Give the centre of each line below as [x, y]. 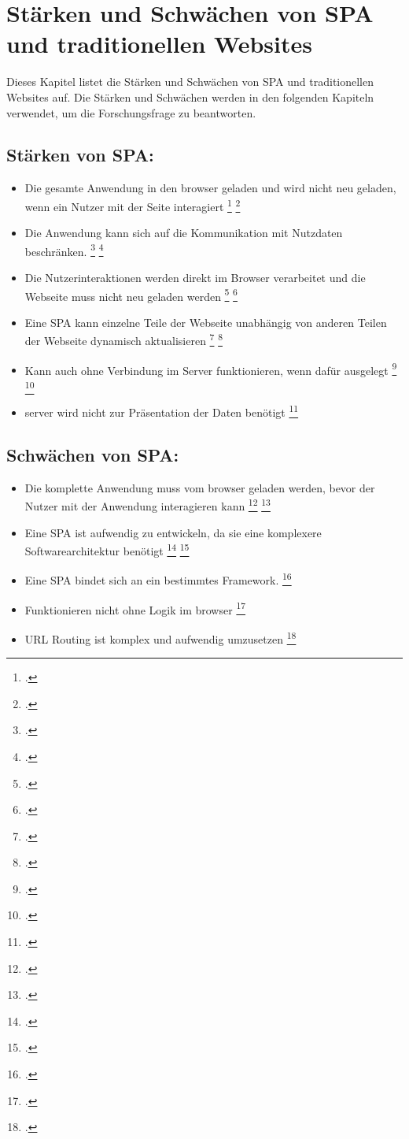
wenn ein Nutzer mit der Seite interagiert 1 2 [133, 205]
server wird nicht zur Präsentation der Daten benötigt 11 [162, 411]
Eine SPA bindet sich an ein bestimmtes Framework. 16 [158, 579]
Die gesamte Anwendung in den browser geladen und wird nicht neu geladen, [210, 188]
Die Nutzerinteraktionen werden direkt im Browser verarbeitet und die [195, 277]
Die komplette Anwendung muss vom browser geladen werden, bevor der [200, 487]
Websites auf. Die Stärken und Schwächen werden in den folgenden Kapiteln [190, 96]
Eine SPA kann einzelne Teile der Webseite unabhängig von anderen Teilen [206, 322]
